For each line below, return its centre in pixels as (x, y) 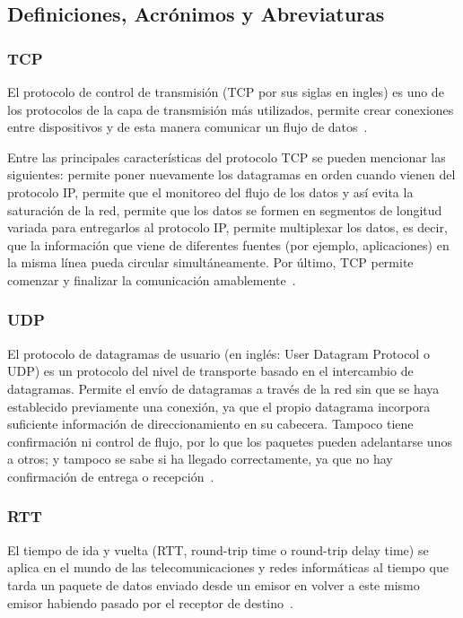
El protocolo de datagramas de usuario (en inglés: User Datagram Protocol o (218, 353)
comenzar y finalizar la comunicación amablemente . (152, 279)
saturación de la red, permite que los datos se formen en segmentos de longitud (225, 209)
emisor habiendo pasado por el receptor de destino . (150, 602)
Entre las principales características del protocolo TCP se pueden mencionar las (227, 157)
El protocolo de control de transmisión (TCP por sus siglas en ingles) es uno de (226, 91)
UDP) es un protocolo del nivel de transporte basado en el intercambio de (210, 371)
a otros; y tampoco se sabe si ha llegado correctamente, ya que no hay (200, 459)
